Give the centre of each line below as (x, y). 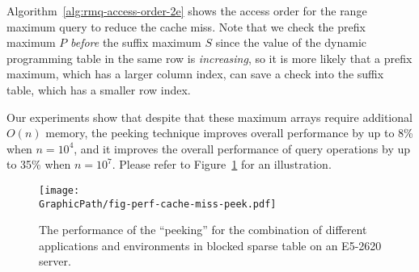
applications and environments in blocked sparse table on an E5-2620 (210, 245)
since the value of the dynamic (291, 42)
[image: (59, 190)
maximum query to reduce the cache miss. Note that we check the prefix (186, 26)
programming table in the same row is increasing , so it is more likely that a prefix (209, 58)
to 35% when (39, 164)
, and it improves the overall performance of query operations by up (242, 148)
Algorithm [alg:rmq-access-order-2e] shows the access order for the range (187, 10)
